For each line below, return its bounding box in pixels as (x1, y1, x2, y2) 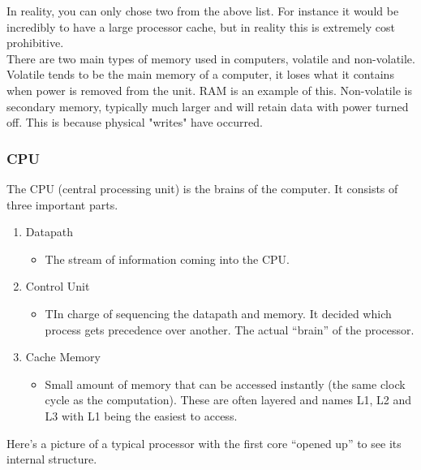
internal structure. (6, 451, 97, 468)
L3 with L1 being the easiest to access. (45, 407, 238, 424)
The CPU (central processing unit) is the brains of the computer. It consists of (6, 179, 398, 196)
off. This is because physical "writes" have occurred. (6, 114, 263, 131)
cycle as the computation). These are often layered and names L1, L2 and (45, 391, 411, 408)
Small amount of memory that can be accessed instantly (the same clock (45, 375, 406, 392)
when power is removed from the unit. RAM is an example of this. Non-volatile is (6, 81, 412, 98)
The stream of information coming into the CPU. (45, 250, 290, 267)
